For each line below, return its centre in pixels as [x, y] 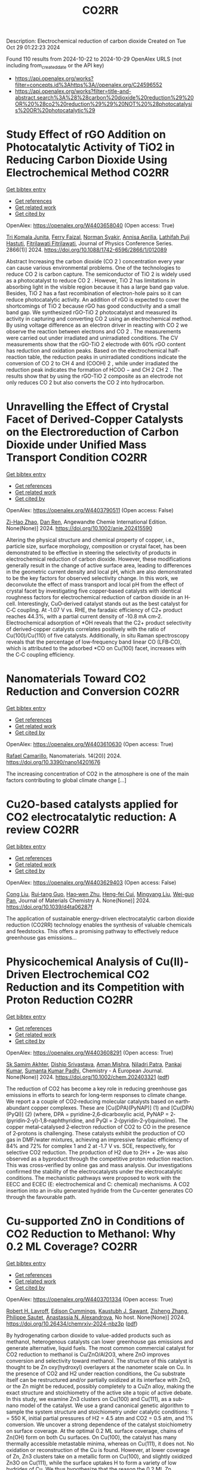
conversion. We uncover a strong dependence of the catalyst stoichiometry [99, 1424]
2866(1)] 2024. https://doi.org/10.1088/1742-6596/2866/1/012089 [87, 249]
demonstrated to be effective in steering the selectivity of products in [91, 552]
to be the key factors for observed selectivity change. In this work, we [92, 578]
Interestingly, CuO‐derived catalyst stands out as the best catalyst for [103, 603]
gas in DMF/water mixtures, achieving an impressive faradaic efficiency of [98, 1140]
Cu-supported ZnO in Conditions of [96, 1221]
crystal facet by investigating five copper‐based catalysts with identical [94, 591]
